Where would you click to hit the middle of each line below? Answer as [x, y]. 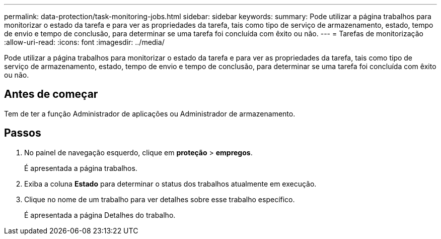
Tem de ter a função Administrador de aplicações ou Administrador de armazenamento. [150, 113]
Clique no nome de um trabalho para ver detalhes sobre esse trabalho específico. [160, 199]
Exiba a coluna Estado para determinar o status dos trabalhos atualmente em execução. [170, 184]
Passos [23, 133]
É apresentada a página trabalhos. [81, 168]
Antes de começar [51, 94]
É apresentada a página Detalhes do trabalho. [100, 215]
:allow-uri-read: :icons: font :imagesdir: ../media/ [84, 42]
